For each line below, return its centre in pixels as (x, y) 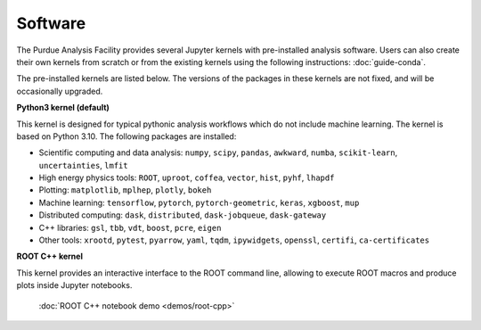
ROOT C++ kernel (50, 256)
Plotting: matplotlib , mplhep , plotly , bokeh (125, 190)
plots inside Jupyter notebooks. (74, 285)
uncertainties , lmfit (83, 165)
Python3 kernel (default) (63, 108)
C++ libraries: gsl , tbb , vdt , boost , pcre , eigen (130, 227)
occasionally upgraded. (60, 91)
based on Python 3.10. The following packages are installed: (126, 136)
